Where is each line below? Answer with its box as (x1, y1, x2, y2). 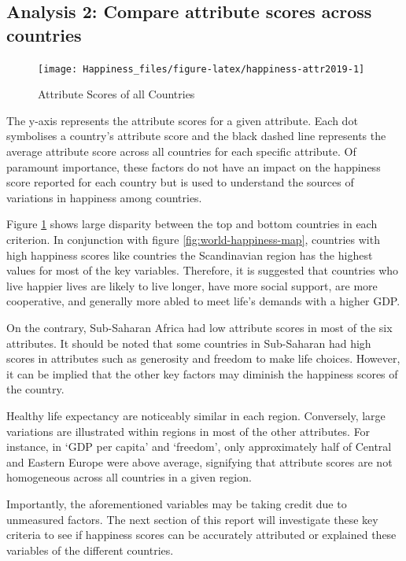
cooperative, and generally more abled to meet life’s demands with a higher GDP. (6, 293, 400, 309)
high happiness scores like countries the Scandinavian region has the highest (6, 246, 373, 263)
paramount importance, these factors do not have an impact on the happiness (6, 158, 381, 175)
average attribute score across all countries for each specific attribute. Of (6, 143, 356, 160)
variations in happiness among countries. (6, 189, 202, 205)
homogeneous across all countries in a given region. (6, 469, 252, 485)
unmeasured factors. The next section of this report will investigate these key (6, 511, 378, 527)
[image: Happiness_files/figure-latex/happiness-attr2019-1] (38, 63, 365, 75)
